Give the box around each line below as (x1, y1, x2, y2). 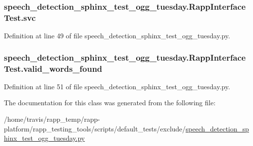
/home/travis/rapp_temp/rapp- (4, 114, 100, 124)
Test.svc (4, 11, 36, 23)
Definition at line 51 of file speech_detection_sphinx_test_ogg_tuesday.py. (4, 81, 230, 91)
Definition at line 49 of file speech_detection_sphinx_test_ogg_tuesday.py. (4, 31, 230, 41)
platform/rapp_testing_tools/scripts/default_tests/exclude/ (4, 123, 186, 133)
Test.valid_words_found (4, 62, 103, 74)
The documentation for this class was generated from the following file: (4, 97, 216, 108)
